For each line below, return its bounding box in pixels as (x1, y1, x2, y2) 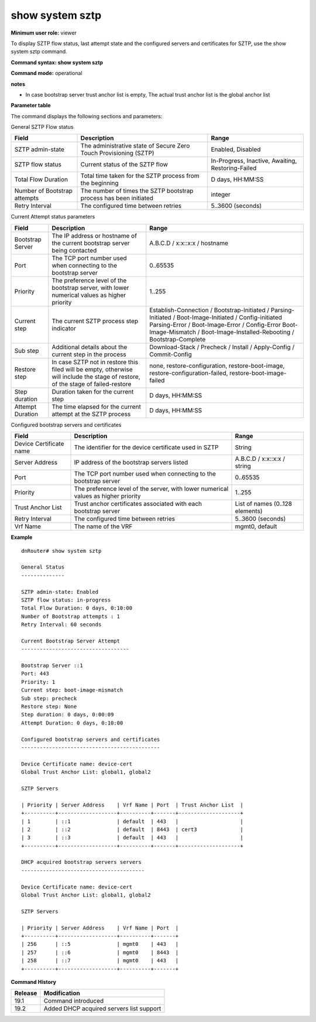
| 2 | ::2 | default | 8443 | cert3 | (21, 826, 243, 833)
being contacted (51, 246, 97, 254)
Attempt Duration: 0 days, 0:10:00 (21, 719, 123, 726)
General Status (21, 564, 65, 570)
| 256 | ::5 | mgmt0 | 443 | (21, 941, 178, 948)
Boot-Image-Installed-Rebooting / (201, 328, 294, 336)
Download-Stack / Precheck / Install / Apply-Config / (149, 343, 295, 351)
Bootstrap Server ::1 (21, 662, 83, 669)
